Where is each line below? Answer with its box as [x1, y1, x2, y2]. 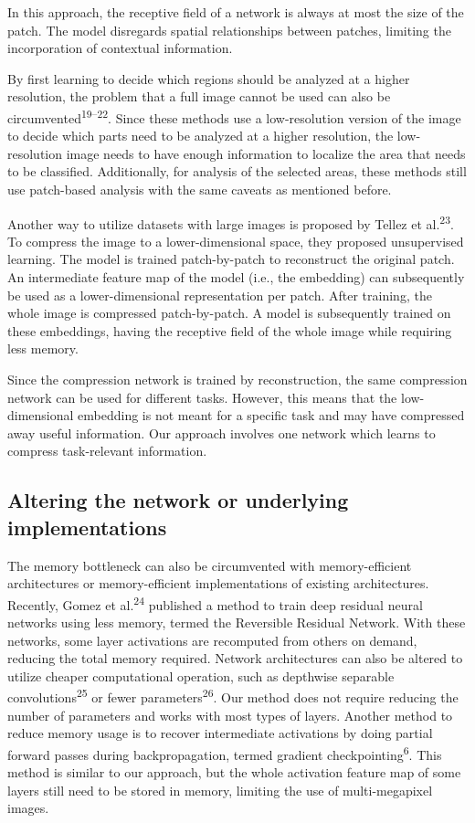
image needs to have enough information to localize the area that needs [66, 143, 466, 163]
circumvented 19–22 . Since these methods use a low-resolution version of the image [7, 105, 461, 127]
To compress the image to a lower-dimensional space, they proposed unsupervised [7, 231, 464, 250]
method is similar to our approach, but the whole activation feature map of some [7, 763, 461, 782]
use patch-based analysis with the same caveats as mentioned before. [7, 180, 392, 198]
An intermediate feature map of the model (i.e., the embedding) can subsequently [7, 268, 465, 287]
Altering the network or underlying [7, 486, 349, 514]
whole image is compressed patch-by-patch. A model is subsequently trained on [7, 303, 451, 322]
